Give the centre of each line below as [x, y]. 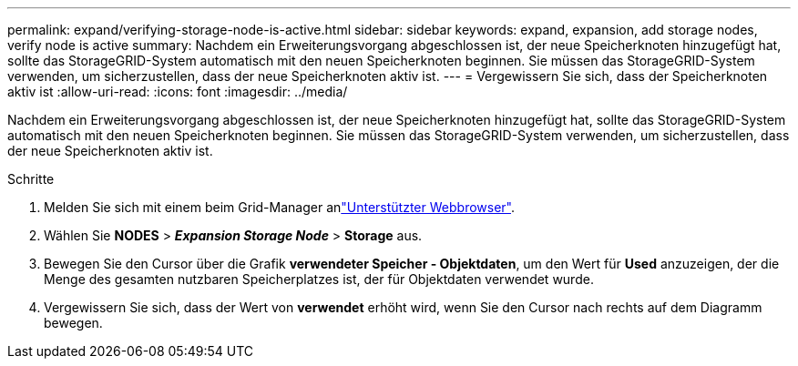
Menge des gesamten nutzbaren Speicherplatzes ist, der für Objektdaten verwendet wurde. [319, 279]
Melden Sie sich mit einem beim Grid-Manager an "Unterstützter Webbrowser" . [280, 207]
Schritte [31, 179]
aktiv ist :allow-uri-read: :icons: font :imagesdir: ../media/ [178, 91]
